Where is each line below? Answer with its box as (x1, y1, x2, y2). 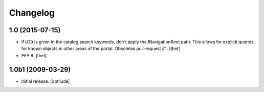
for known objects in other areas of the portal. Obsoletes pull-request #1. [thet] (21, 46, 180, 51)
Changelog (9, 7, 55, 18)
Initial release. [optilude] (21, 78, 70, 84)
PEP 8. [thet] (21, 52, 47, 58)
